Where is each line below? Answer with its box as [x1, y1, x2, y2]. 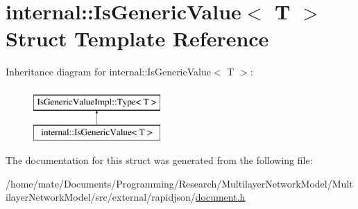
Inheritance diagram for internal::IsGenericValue [6, 64, 211, 79]
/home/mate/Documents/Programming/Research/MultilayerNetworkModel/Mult [6, 176, 353, 190]
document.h [195, 190, 246, 204]
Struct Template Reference [6, 24, 269, 53]
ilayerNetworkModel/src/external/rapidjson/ [6, 190, 196, 204]
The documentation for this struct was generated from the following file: [6, 153, 313, 167]
